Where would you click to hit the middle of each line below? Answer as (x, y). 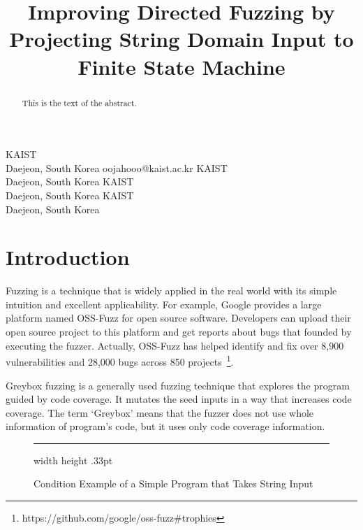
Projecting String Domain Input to (181, 39)
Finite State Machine (181, 66)
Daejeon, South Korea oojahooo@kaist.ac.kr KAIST (117, 167)
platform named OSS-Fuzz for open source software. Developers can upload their (178, 318)
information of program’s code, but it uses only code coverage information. (165, 426)
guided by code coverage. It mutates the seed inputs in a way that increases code (179, 399)
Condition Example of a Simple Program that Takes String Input (173, 484)
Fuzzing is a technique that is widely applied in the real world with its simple (171, 291)
